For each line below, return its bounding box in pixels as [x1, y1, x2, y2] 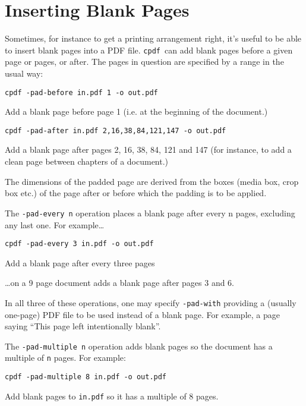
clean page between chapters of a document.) [5, 155, 169, 168]
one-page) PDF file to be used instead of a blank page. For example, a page [5, 308, 280, 320]
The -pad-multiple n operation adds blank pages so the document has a [5, 339, 273, 352]
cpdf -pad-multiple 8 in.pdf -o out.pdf [5, 373, 167, 382]
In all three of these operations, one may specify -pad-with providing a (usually [5, 296, 296, 309]
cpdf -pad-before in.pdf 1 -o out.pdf [5, 88, 158, 97]
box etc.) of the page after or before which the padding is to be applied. [5, 187, 267, 199]
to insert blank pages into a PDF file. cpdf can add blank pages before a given [5, 43, 293, 56]
